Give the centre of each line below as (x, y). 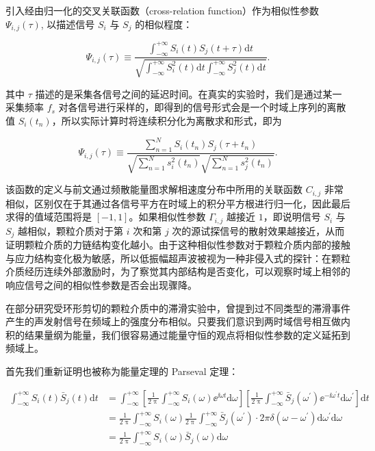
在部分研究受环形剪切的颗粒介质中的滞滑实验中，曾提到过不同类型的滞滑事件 (178, 308)
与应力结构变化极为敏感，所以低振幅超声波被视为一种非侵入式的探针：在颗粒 (178, 258)
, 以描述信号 (68, 24)
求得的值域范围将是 (49, 217)
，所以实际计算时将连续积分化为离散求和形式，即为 (167, 120)
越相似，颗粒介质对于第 (71, 230)
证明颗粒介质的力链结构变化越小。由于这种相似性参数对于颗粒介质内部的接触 (178, 245)
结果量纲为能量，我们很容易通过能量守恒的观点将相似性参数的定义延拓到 (187, 334)
